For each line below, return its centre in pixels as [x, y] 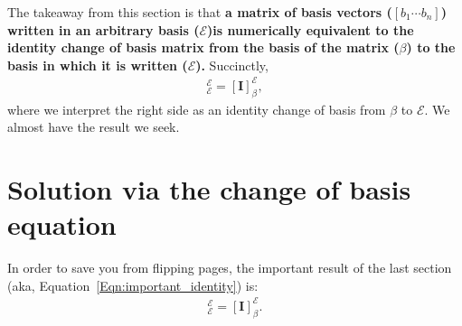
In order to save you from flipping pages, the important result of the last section [230, 268]
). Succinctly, [232, 65]
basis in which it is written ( [98, 65]
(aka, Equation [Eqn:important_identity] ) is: [133, 285]
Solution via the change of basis [209, 189]
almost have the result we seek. [94, 127]
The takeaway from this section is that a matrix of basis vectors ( [200, 12]
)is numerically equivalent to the [311, 29]
